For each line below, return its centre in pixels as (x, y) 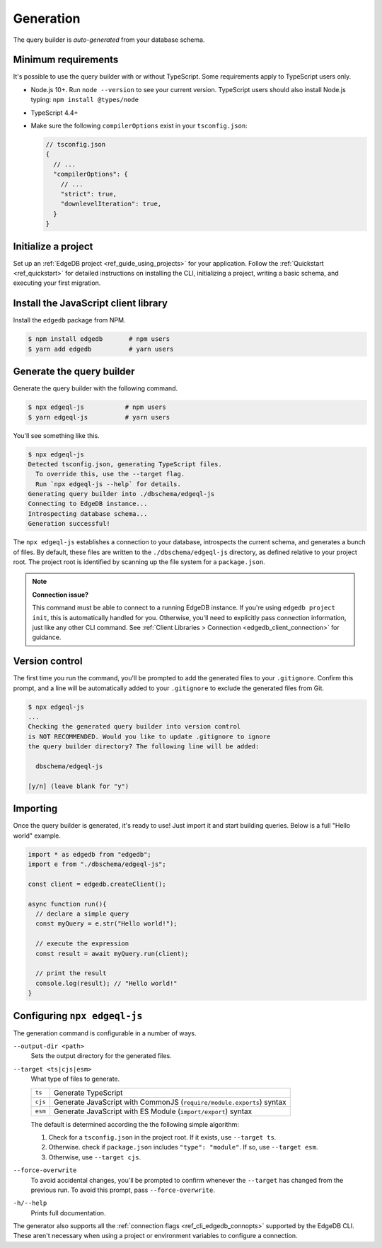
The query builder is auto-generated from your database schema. (109, 40)
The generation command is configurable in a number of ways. (105, 1033)
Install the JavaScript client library (90, 304)
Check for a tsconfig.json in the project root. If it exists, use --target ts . (162, 1137)
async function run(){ (67, 904)
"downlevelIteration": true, (111, 204)
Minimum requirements (66, 60)
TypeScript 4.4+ (54, 113)
